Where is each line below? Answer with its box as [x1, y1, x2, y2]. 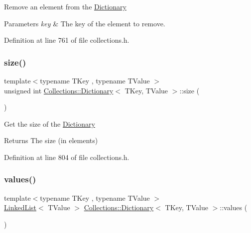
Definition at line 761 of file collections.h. [4, 35, 129, 45]
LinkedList [4, 202, 37, 213]
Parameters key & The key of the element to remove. [4, 18, 165, 28]
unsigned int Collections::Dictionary [4, 85, 114, 95]
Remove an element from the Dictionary [4, 1, 126, 11]
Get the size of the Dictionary [4, 118, 95, 129]
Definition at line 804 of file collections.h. [4, 152, 129, 162]
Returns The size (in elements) [4, 135, 98, 146]
